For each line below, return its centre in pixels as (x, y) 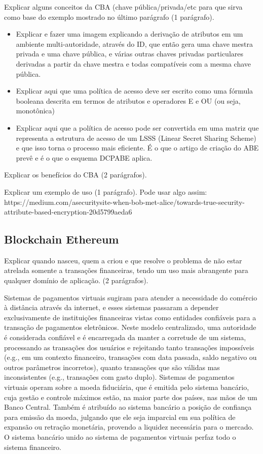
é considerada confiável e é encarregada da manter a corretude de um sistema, (125, 337)
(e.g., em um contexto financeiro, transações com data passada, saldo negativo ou (130, 357)
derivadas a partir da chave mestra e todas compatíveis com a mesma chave (134, 63)
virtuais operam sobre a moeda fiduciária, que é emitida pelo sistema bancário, (127, 387)
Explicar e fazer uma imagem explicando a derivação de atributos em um (129, 34)
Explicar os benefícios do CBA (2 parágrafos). (76, 175)
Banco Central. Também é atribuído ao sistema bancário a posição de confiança (128, 407)
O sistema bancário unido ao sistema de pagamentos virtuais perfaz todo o (120, 436)
